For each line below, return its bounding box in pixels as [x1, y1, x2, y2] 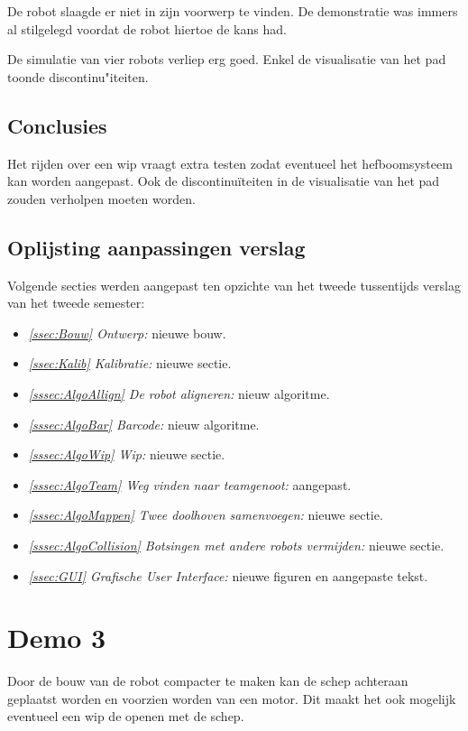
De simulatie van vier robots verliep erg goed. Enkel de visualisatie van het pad [7, 50, 446, 69]
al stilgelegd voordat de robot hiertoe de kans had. [7, 19, 287, 38]
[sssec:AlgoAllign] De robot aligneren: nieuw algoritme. [28, 384, 330, 403]
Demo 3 [7, 619, 106, 656]
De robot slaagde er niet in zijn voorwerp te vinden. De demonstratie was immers [7, 2, 458, 20]
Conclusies [7, 111, 107, 139]
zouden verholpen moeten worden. [7, 189, 196, 208]
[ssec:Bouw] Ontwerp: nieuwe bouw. [28, 323, 226, 342]
